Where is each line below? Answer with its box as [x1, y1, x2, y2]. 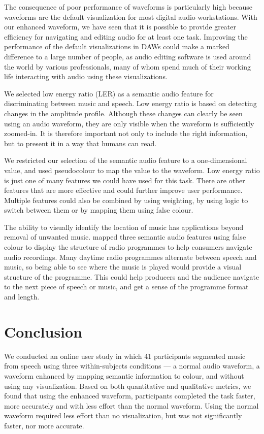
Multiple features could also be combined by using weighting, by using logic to [4, 194, 248, 205]
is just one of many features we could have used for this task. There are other [4, 175, 245, 185]
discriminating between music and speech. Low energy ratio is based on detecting [4, 98, 257, 109]
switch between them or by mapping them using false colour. [4, 205, 193, 215]
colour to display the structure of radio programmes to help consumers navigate [4, 242, 252, 252]
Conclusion [4, 321, 83, 342]
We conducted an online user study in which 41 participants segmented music [4, 350, 246, 361]
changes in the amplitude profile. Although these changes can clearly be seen [4, 108, 243, 118]
